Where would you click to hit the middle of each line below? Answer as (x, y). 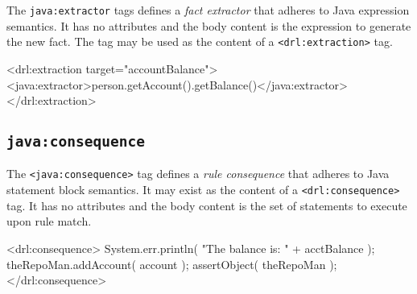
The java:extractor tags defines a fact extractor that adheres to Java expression (208, 10)
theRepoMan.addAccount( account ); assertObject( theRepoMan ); (172, 264)
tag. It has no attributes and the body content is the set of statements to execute (207, 205)
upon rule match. (49, 221)
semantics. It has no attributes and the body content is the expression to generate (209, 25)
